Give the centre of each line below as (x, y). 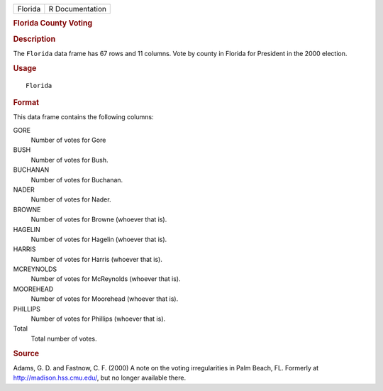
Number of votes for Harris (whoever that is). (96, 259)
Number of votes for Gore (68, 140)
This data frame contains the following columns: (83, 117)
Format (26, 102)
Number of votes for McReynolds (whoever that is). (106, 279)
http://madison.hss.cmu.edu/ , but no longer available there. (100, 378)
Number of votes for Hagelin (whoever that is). (99, 239)
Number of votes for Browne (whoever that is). (99, 219)
